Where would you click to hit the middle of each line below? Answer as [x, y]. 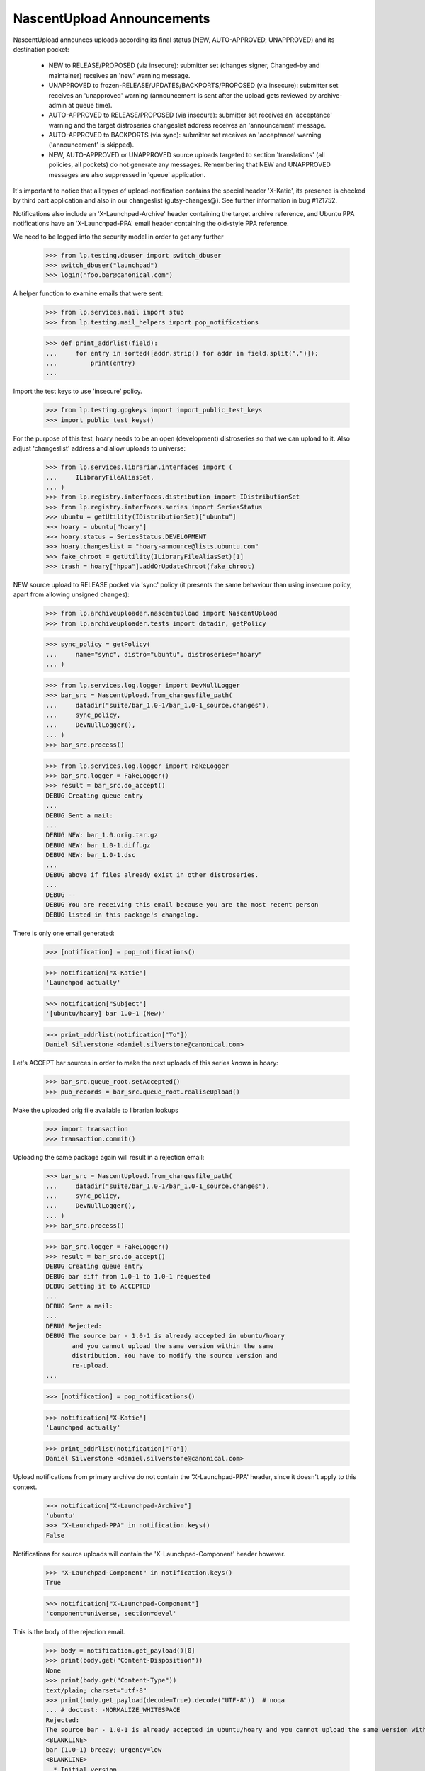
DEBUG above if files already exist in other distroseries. [152, 875]
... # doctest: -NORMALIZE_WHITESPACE [113, 1710]
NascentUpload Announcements [112, 18]
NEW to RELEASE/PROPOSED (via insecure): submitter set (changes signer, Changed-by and [184, 66]
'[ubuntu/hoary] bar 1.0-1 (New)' [106, 1014]
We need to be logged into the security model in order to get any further [118, 237]
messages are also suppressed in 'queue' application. [127, 174]
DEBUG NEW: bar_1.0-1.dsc [91, 855]
